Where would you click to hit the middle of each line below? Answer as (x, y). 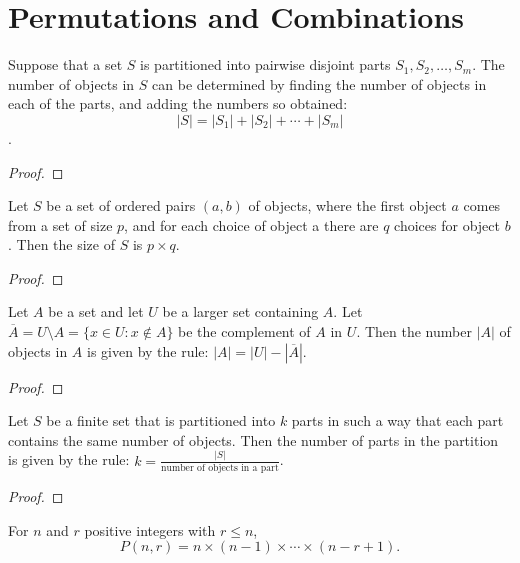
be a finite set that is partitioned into (161, 420)
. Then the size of (62, 244)
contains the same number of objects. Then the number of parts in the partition (253, 439)
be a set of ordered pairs (121, 205)
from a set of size (60, 224)
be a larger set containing (240, 311)
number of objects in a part (220, 468)
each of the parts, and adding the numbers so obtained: (178, 103)
